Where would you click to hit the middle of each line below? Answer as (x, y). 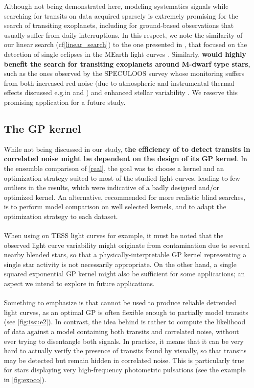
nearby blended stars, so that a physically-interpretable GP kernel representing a (125, 255)
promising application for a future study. (65, 102)
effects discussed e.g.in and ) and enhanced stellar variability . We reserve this (121, 92)
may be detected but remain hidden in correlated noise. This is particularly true (124, 360)
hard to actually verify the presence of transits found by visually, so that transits (125, 351)
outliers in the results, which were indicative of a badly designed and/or (112, 187)
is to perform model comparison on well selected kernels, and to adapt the (115, 206)
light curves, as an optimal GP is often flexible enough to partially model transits (126, 312)
